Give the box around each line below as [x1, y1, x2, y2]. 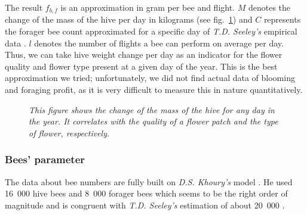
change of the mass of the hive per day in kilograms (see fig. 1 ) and [5, 13, 253, 26]
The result [5, 1, 43, 13]
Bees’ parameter [5, 152, 85, 167]
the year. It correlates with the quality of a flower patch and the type [29, 115, 278, 127]
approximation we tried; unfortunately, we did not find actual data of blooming [5, 71, 295, 84]
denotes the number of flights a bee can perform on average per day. [34, 36, 284, 49]
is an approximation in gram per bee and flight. [60, 1, 235, 13]
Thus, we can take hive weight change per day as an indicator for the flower [5, 48, 283, 61]
